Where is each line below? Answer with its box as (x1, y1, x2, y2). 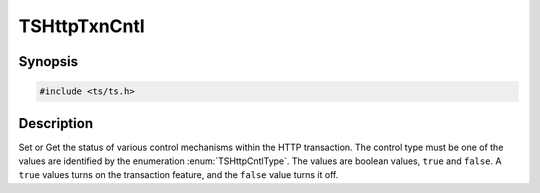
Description (18, 115, 94, 132)
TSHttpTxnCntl (18, 15, 145, 37)
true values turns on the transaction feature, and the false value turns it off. (18, 169, 339, 181)
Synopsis (18, 53, 79, 70)
